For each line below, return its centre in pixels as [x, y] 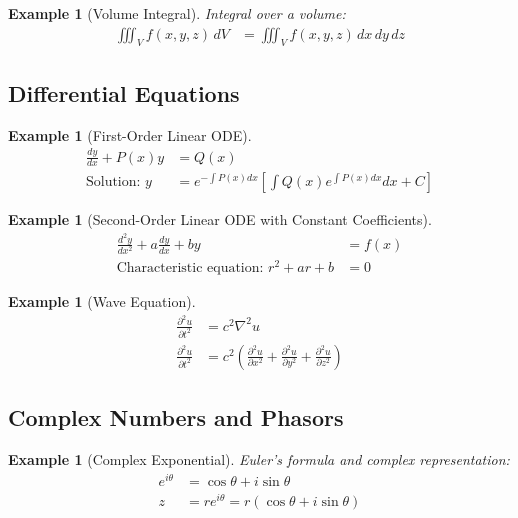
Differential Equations [124, 92]
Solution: [113, 182]
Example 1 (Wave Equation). [102, 301]
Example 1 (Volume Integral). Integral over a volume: [177, 13]
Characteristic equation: [190, 268]
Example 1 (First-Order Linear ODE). [130, 134]
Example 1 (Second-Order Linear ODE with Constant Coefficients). [220, 219]
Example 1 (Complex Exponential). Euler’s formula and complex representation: [259, 458]
